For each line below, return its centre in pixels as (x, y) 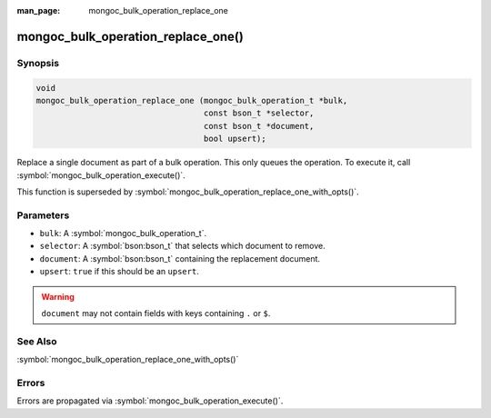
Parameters (43, 215)
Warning (58, 296)
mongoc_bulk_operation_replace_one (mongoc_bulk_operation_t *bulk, (192, 100)
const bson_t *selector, (259, 113)
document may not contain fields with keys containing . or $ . (156, 313)
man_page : (39, 10)
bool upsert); (235, 139)
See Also (37, 341)
